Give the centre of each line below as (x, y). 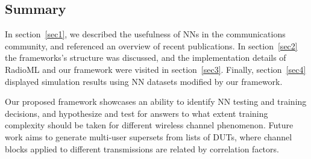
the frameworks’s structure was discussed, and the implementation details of (146, 58)
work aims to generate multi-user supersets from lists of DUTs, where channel (149, 136)
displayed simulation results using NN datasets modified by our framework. (144, 81)
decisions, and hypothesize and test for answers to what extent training (137, 113)
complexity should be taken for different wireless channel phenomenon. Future (149, 125)
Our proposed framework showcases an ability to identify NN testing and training (156, 101)
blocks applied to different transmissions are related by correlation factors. (142, 148)
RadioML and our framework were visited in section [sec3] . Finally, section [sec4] (155, 69)
